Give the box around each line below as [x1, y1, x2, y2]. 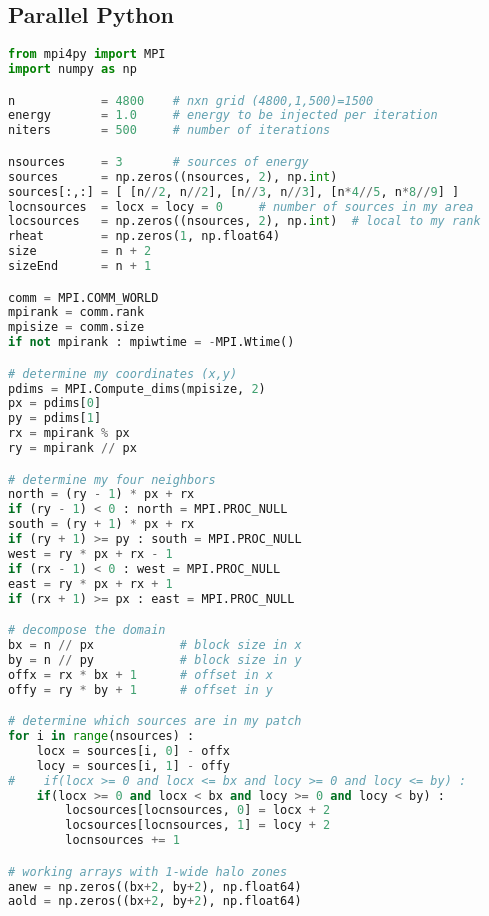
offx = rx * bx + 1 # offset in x [8, 667, 273, 682]
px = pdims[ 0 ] [8, 396, 102, 411]
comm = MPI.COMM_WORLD [8, 290, 159, 305]
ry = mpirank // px [8, 441, 137, 456]
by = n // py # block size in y [8, 652, 302, 667]
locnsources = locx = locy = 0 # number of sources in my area [8, 199, 474, 214]
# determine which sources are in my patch [8, 714, 302, 729]
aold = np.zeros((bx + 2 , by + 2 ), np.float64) [8, 894, 302, 909]
